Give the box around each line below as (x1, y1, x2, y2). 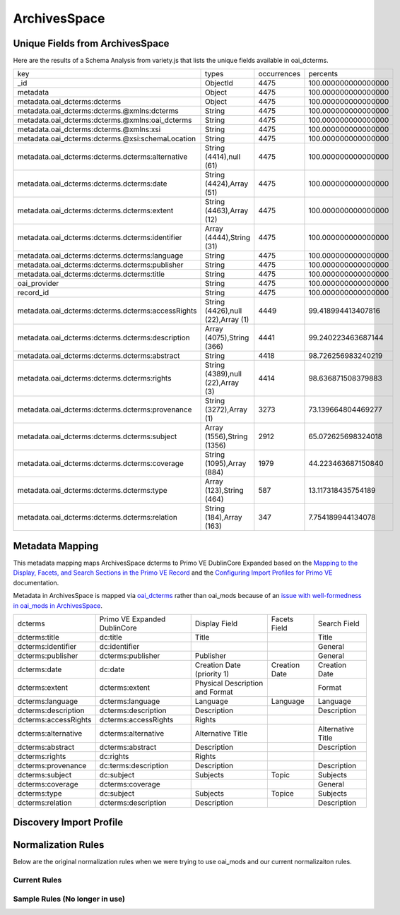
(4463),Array (204, 205, 249, 215)
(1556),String (204, 431, 248, 441)
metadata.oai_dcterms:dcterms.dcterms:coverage (17, 459, 184, 469)
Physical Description (194, 678, 264, 688)
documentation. (13, 578, 59, 587)
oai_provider (17, 279, 59, 289)
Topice (271, 788, 295, 798)
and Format (194, 687, 233, 697)
